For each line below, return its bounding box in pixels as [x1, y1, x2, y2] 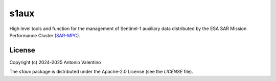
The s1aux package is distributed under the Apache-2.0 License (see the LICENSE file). [9, 69, 194, 75]
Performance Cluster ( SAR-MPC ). [9, 32, 80, 38]
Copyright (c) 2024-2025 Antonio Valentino [9, 59, 101, 65]
